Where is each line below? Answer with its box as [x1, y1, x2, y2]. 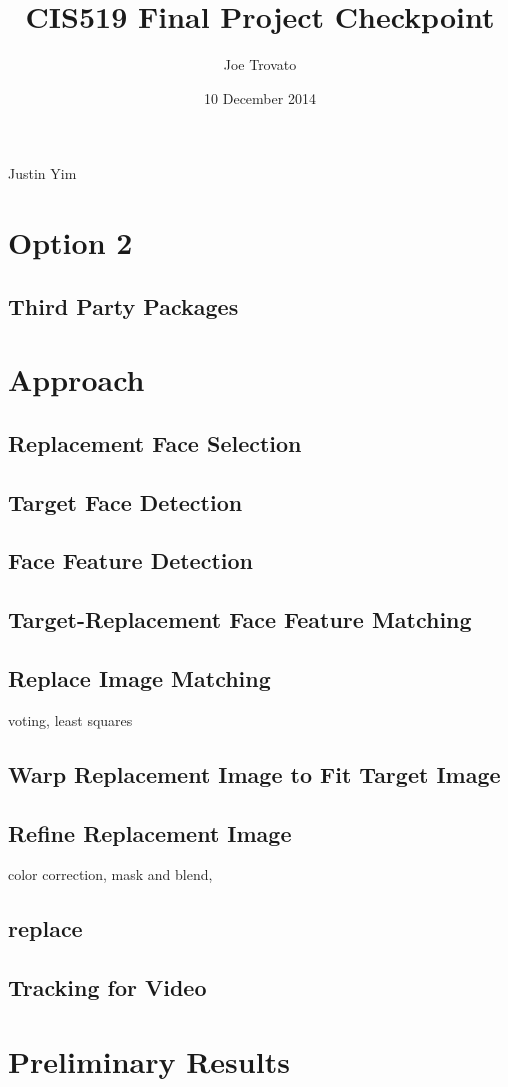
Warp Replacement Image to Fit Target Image [8, 758, 501, 789]
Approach [8, 359, 145, 400]
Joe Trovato [223, 54, 297, 75]
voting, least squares [8, 709, 133, 730]
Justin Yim [8, 163, 77, 184]
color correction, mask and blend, [8, 864, 213, 885]
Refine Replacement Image [8, 817, 292, 848]
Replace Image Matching [8, 662, 271, 693]
